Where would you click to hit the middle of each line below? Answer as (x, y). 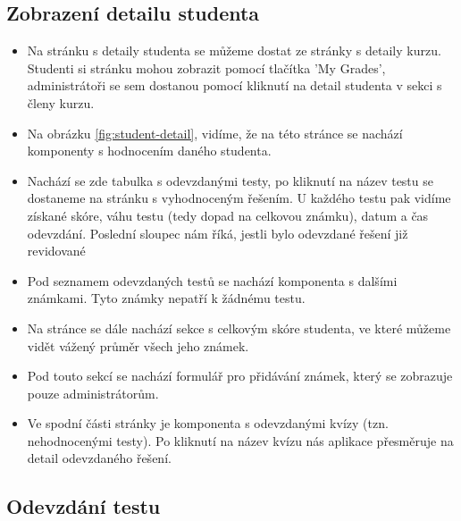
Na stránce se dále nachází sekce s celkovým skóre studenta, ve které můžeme (239, 328)
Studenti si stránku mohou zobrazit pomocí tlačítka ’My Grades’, (206, 67)
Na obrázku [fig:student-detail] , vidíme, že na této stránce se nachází (215, 133)
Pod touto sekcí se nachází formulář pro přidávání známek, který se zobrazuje (240, 376)
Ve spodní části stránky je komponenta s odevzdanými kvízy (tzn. (208, 423)
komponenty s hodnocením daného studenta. (149, 151)
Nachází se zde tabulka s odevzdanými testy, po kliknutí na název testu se (230, 180)
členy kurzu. (61, 102)
